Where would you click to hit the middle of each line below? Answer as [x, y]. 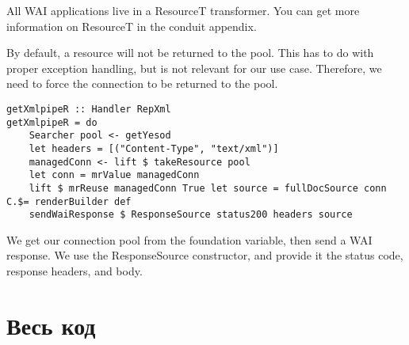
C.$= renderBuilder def [69, 201]
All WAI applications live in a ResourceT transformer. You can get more [183, 10]
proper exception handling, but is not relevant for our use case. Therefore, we [194, 68]
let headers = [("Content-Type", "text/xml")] [154, 148]
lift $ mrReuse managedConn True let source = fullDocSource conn [208, 188]
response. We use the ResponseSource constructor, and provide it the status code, [205, 255]
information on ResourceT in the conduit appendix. [132, 26]
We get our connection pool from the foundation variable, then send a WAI [189, 239]
